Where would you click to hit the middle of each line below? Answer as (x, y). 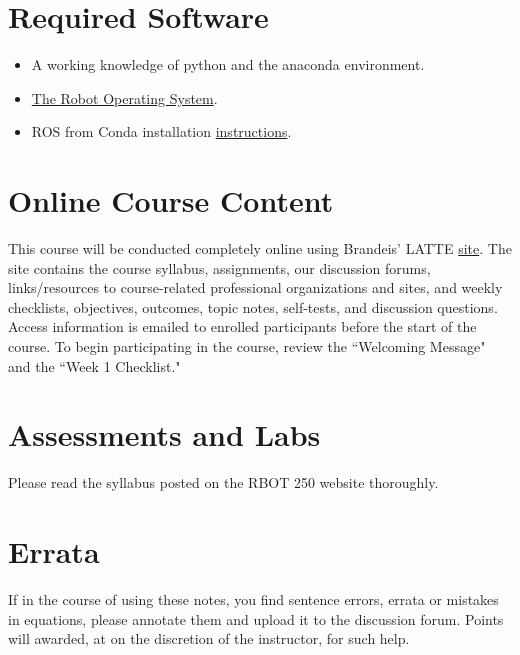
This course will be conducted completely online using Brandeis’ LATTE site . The (260, 248)
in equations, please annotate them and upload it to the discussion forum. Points (256, 618)
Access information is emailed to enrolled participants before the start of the (242, 326)
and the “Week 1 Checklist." (94, 365)
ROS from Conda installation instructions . (161, 131)
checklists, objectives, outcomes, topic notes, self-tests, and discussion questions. (253, 306)
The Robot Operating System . (124, 97)
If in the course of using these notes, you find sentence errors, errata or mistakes (253, 599)
